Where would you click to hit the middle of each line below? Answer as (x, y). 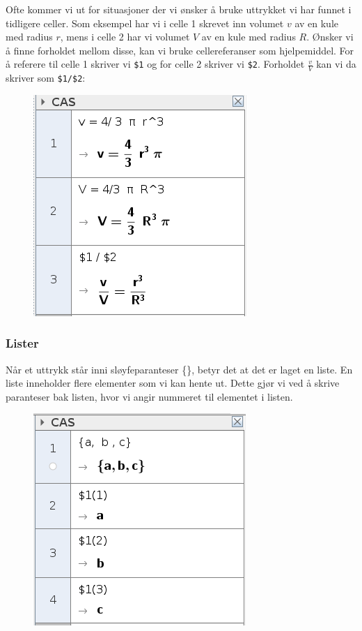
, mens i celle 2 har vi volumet (125, 37)
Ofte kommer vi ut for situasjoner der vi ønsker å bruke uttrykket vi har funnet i (179, 9)
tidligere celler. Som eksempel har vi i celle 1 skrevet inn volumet (145, 23)
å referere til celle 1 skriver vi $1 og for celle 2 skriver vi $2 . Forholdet (155, 64)
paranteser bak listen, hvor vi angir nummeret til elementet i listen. (149, 396)
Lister (22, 343)
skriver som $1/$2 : (46, 78)
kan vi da (336, 64)
